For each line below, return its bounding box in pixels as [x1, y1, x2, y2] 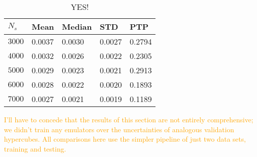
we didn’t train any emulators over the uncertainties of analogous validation [4, 124, 234, 134]
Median [62, 21, 92, 32]
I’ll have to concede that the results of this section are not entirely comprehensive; [4, 114, 254, 124]
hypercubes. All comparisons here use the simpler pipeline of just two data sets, [4, 134, 246, 144]
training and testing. [4, 143, 66, 154]
